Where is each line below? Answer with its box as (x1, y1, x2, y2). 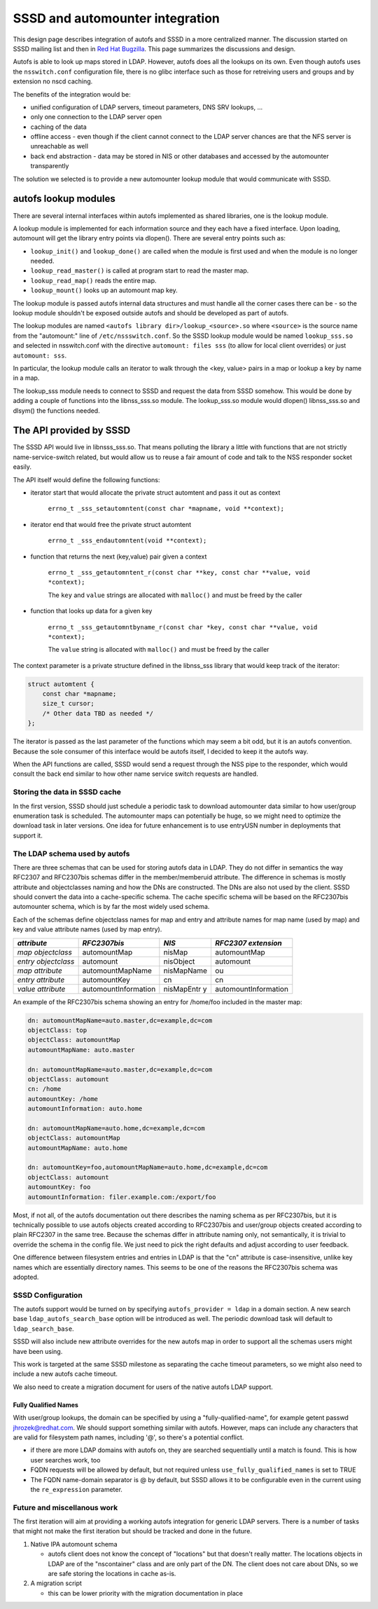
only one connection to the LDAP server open (30, 113, 162, 121)
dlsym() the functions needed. (13, 406, 101, 415)
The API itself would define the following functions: (13, 475, 160, 484)
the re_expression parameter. (30, 1485, 122, 1493)
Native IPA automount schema (30, 1540, 118, 1548)
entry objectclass (17, 957, 75, 966)
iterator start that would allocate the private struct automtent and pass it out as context (30, 488, 281, 497)
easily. (13, 463, 31, 471)
